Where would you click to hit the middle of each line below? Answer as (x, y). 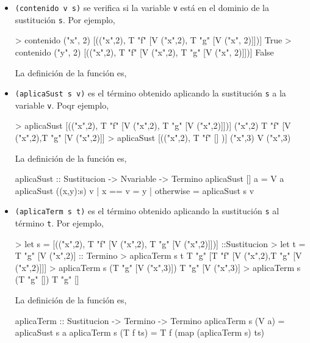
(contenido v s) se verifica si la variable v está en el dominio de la (142, 7)
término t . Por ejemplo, (59, 223)
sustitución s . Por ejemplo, (65, 19)
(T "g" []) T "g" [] (47, 279)
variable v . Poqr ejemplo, (62, 105)
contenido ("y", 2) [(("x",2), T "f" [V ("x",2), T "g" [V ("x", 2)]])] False (144, 52)
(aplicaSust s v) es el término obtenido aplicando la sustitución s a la (150, 93)
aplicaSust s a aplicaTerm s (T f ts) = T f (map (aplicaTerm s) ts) (139, 332)
